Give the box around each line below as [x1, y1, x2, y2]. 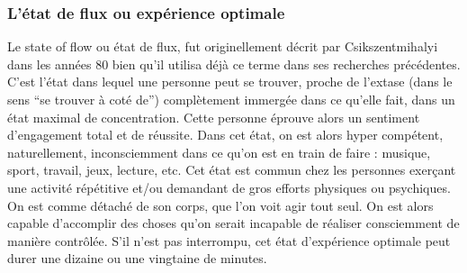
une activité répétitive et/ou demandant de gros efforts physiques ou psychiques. [7, 177, 451, 196]
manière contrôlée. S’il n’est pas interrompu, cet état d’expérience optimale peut [7, 231, 451, 250]
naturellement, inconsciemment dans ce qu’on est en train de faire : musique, [7, 142, 431, 161]
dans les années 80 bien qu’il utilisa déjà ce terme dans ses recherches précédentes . [7, 54, 461, 73]
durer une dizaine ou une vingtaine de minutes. [7, 249, 267, 268]
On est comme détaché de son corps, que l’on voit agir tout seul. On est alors [7, 196, 434, 214]
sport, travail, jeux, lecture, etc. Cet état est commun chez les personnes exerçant [7, 160, 456, 179]
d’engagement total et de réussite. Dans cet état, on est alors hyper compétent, [7, 125, 444, 144]
